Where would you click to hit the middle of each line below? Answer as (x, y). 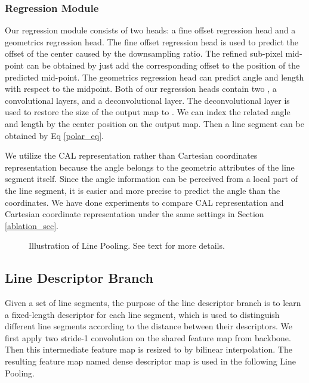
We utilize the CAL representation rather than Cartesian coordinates (131, 155)
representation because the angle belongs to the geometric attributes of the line (150, 167)
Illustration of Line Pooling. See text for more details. (127, 245)
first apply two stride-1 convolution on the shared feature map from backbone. (148, 337)
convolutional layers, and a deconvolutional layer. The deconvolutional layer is (147, 100)
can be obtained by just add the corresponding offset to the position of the (163, 65)
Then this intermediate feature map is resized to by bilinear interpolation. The (149, 349)
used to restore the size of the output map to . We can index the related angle (148, 112)
